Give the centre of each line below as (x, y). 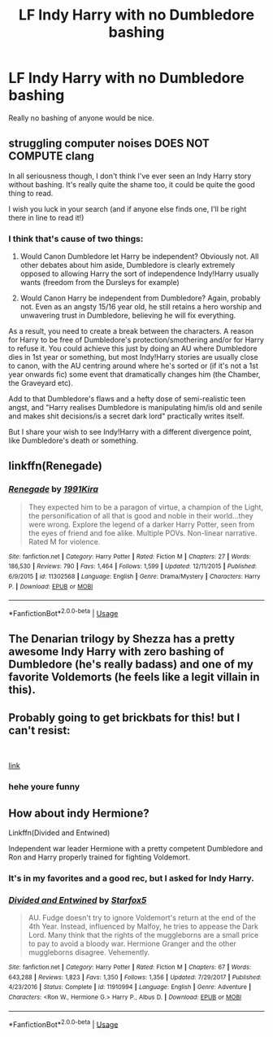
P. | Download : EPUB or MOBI (51, 586)
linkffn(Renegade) (56, 466)
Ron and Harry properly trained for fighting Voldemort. (100, 857)
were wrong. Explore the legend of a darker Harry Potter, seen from (141, 524)
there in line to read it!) (46, 217)
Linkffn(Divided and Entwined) (59, 833)
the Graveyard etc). (41, 383)
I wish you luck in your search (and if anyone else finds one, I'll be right (128, 208)
